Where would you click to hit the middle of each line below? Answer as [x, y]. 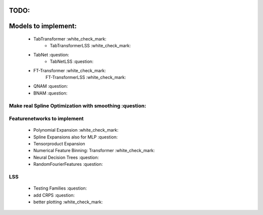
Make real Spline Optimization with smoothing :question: [77, 106]
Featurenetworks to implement [46, 118]
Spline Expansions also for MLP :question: [75, 137]
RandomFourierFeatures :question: [68, 164]
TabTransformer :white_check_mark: [70, 39]
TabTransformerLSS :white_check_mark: [90, 46]
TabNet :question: [51, 55]
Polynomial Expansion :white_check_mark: [76, 130]
